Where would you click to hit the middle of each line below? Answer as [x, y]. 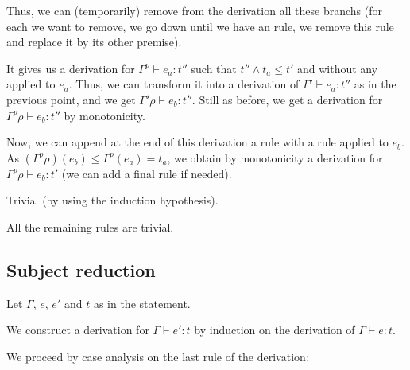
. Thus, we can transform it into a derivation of [184, 84]
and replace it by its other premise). [94, 42]
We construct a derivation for [78, 330]
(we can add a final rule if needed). [147, 173]
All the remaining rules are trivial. [90, 226]
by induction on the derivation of [275, 330]
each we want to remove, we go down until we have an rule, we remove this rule [200, 26]
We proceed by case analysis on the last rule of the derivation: [158, 356]
